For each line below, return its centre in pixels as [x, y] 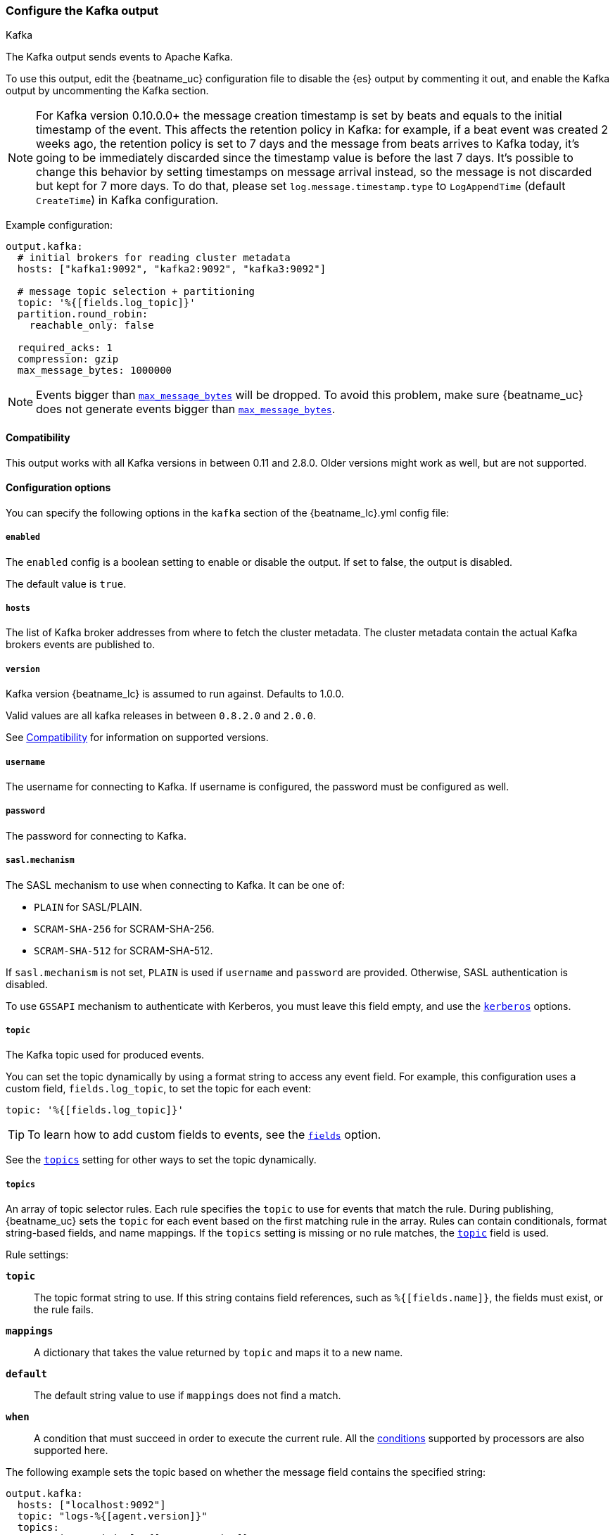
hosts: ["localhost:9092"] [91, 1505]
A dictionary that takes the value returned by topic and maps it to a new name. [218, 1353]
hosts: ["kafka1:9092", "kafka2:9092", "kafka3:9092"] [172, 269]
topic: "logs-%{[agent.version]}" [112, 1516]
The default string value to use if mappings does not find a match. [188, 1396]
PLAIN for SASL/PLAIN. [88, 907]
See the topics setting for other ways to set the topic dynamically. [161, 1160]
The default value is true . [66, 583]
